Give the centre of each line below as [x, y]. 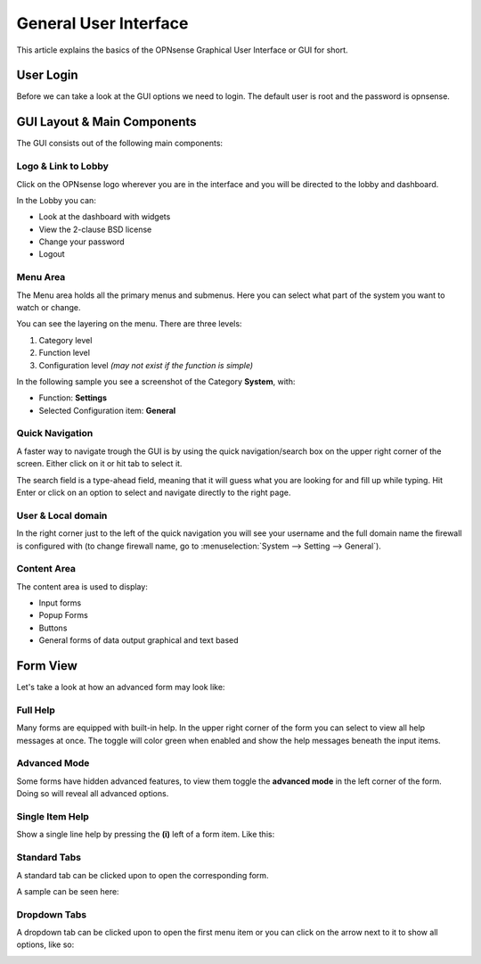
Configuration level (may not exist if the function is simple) [146, 365]
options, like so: [45, 944]
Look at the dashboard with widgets [105, 217]
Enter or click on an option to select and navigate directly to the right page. [154, 493]
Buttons [53, 628]
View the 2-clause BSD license [95, 229]
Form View [47, 666]
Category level [65, 340]
